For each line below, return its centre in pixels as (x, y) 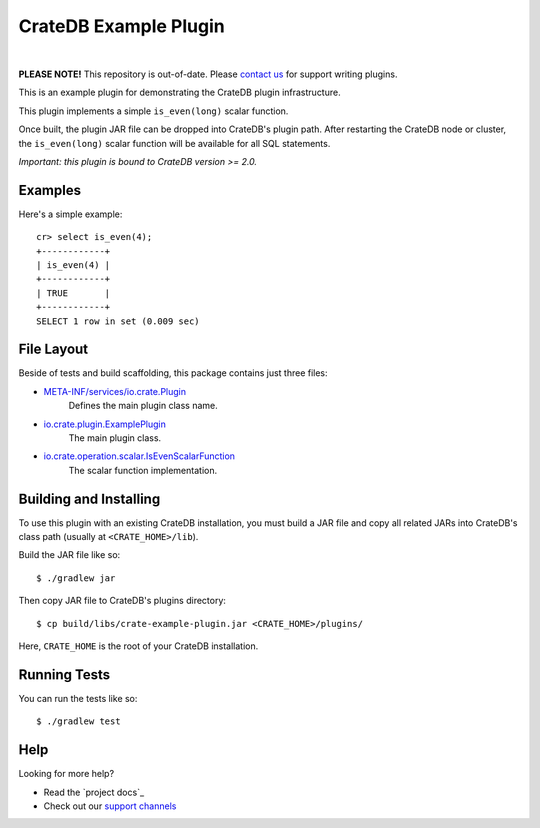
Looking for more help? (66, 774)
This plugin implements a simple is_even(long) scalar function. (153, 111)
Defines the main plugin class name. (143, 406)
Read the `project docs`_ (94, 792)
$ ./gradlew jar (76, 578)
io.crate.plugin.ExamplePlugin (105, 424)
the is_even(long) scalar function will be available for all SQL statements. (174, 143)
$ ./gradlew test (78, 721)
